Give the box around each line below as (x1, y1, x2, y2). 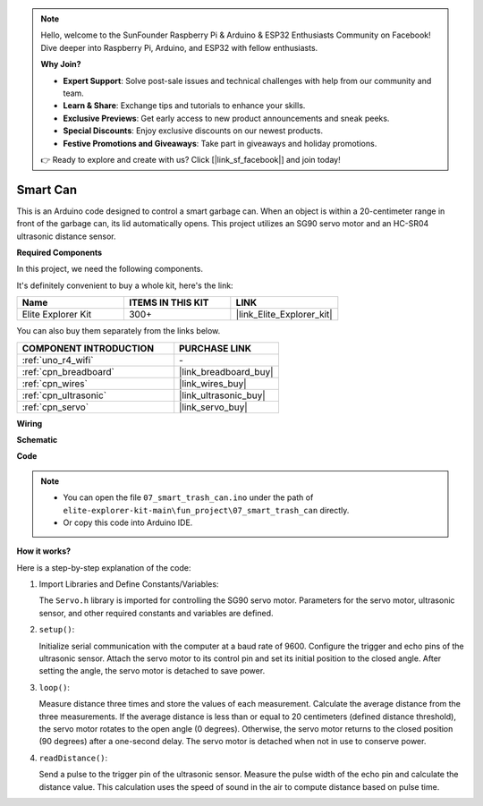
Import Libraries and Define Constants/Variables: (38, 579, 219, 590)
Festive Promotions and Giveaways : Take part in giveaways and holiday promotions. (63, 138, 377, 148)
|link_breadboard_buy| (179, 365, 274, 378)
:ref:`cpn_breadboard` (21, 365, 115, 378)
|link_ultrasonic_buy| (179, 389, 266, 402)
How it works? (16, 546, 72, 556)
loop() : (38, 682, 71, 692)
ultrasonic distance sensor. (16, 231, 116, 242)
